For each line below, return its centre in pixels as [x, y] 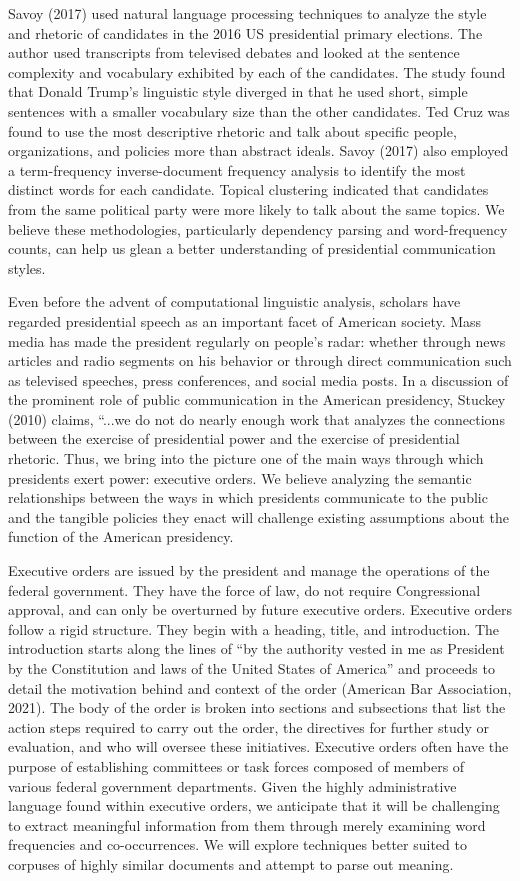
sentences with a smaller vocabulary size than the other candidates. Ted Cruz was [259, 110]
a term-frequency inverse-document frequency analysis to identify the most [237, 169]
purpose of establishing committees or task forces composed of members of [236, 765]
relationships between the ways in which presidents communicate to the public [248, 497]
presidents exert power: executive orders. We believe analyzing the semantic [240, 477]
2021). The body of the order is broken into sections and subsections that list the [257, 707]
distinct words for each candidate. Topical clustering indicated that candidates [248, 189]
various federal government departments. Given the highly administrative [232, 785]
